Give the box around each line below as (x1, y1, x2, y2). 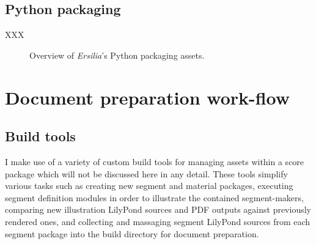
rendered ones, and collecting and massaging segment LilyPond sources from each (5, 215, 310, 227)
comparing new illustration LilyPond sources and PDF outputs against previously (5, 203, 311, 216)
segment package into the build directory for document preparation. (5, 227, 259, 240)
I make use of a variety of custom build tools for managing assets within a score (5, 155, 304, 168)
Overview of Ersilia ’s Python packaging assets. (29, 48, 205, 61)
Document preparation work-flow (5, 84, 290, 109)
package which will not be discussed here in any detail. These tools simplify (5, 167, 288, 180)
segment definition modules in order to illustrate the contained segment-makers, (5, 191, 304, 204)
